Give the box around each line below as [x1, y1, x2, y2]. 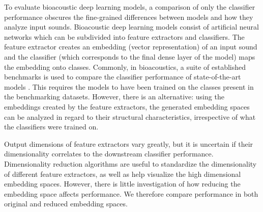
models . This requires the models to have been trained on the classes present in [4, 81, 254, 92]
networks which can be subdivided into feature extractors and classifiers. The [4, 31, 245, 42]
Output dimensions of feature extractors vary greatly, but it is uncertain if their [4, 138, 253, 149]
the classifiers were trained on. [4, 121, 99, 132]
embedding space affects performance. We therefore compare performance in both [4, 188, 258, 199]
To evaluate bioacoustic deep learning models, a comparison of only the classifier [4, 2, 255, 12]
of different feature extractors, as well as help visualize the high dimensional [4, 168, 241, 179]
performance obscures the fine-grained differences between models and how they [4, 11, 253, 22]
